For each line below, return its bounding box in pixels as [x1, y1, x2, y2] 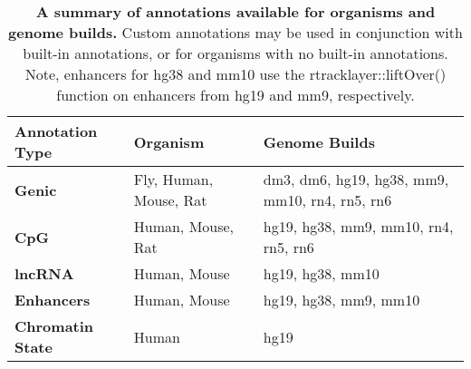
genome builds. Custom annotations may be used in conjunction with [8, 22, 463, 43]
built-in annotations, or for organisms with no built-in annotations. [23, 43, 448, 63]
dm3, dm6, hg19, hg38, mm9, [263, 169, 449, 189]
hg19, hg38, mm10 [263, 263, 380, 284]
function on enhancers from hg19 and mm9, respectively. [56, 84, 415, 105]
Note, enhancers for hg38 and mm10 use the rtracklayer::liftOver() [24, 63, 447, 84]
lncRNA [14, 263, 74, 284]
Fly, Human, [133, 169, 214, 189]
